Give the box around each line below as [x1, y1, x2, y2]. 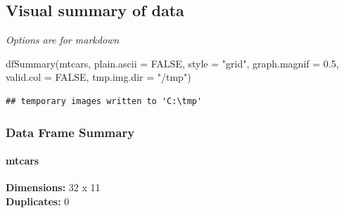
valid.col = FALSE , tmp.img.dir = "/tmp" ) [6, 70, 191, 84]
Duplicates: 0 [6, 193, 70, 208]
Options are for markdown [6, 32, 120, 47]
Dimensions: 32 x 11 [6, 180, 101, 195]
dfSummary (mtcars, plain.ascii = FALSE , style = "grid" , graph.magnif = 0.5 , [6, 56, 339, 70]
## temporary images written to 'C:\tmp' [6, 96, 203, 106]
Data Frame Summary [6, 123, 135, 141]
